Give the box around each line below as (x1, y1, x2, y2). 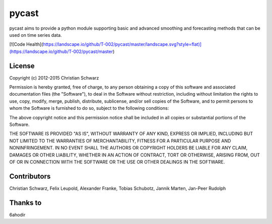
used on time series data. (9, 32, 62, 38)
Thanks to (9, 198, 42, 207)
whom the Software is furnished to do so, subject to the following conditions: (9, 105, 169, 111)
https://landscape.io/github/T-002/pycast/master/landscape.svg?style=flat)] (43, 41, 201, 47)
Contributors (9, 172, 51, 181)
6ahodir (9, 211, 26, 217)
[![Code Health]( (9, 41, 43, 47)
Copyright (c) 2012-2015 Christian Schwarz (9, 74, 99, 81)
